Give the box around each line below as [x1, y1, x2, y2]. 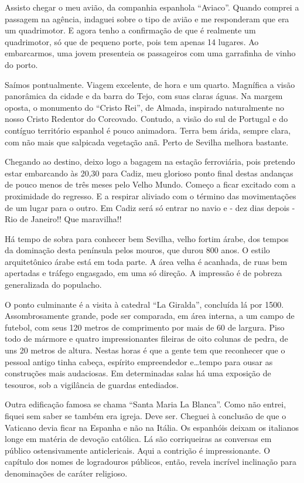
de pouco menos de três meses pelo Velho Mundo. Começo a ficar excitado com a [5, 178, 296, 191]
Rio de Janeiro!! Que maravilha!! [5, 213, 122, 225]
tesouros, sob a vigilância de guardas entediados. [5, 378, 179, 390]
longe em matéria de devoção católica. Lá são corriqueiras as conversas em [5, 433, 272, 445]
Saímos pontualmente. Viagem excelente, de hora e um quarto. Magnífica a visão [5, 78, 295, 90]
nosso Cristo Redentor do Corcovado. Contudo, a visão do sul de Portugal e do [5, 113, 288, 125]
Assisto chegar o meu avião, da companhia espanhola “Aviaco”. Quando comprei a [5, 1, 299, 13]
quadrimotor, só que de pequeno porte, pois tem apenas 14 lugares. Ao [5, 35, 259, 47]
